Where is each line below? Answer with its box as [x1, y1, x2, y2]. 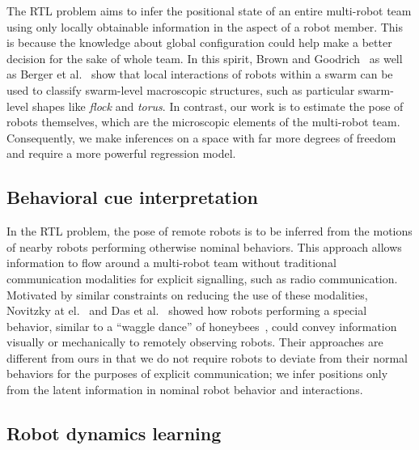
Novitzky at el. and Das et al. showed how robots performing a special [6, 302, 367, 319]
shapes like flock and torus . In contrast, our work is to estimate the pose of [32, 97, 404, 114]
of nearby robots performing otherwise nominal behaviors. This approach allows [6, 238, 402, 255]
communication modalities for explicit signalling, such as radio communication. [6, 270, 398, 287]
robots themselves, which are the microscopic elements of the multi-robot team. [6, 113, 400, 130]
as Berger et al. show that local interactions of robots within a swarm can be [6, 66, 393, 83]
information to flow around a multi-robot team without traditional [6, 254, 336, 271]
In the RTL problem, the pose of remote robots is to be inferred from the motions [6, 223, 413, 240]
